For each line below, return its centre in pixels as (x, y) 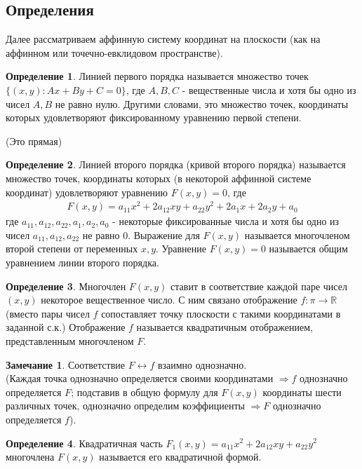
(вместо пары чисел (48, 313)
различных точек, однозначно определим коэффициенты (125, 406)
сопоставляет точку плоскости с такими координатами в (221, 313)
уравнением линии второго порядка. (82, 263)
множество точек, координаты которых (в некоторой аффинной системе (159, 178)
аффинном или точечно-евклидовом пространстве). (114, 52)
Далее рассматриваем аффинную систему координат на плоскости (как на (163, 39)
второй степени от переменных (72, 249)
